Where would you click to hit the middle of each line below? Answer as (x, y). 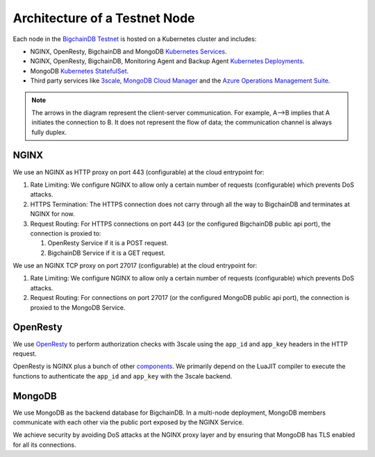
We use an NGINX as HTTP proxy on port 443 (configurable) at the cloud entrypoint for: (139, 172)
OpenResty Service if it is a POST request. (108, 243)
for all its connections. (44, 444)
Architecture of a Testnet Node (104, 18)
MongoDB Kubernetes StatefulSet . (80, 71)
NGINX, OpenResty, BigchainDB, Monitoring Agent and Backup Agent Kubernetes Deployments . (167, 61)
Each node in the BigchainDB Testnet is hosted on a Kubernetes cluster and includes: (135, 39)
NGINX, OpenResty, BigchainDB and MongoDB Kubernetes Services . (128, 51)
